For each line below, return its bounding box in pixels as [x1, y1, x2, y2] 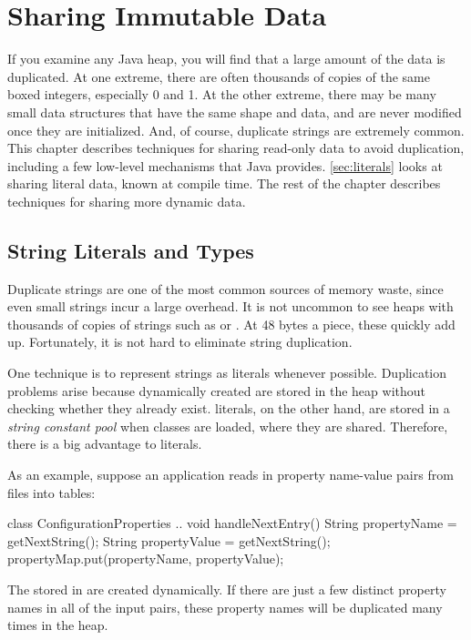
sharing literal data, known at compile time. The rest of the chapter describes [7, 174, 441, 193]
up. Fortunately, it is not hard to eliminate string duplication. [7, 332, 353, 351]
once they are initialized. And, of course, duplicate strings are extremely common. [7, 120, 465, 139]
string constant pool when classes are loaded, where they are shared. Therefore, [7, 416, 448, 435]
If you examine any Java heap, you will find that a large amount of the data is [7, 49, 445, 68]
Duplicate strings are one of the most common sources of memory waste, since [7, 279, 444, 298]
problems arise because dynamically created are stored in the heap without [7, 381, 425, 400]
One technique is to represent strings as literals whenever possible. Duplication [7, 363, 447, 382]
